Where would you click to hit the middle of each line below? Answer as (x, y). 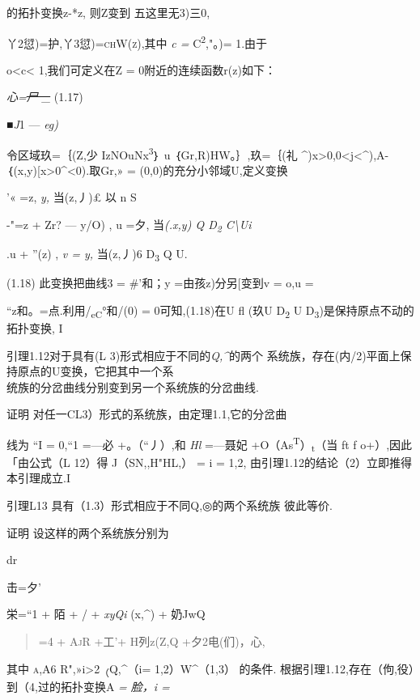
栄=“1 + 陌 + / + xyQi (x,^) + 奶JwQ (106, 614)
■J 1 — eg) (33, 124)
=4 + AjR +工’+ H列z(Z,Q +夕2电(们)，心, (152, 641)
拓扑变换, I (35, 328)
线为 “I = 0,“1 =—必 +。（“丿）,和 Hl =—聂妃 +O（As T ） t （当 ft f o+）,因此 (210, 444)
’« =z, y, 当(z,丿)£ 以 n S (72, 197)
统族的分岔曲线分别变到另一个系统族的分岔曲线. (133, 386)
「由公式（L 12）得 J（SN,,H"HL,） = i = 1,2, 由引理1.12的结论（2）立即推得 (209, 462)
